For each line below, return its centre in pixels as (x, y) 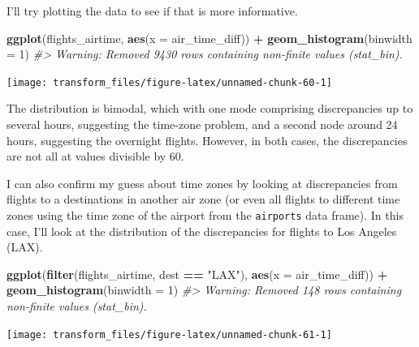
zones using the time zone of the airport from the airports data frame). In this (205, 215)
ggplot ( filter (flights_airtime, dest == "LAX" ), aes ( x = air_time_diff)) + (197, 274)
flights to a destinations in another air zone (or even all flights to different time (203, 199)
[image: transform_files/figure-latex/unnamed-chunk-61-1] (169, 334)
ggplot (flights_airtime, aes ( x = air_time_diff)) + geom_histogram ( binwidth (209, 38)
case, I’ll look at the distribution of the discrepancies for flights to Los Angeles (202, 231)
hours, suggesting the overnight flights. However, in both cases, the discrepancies (207, 140)
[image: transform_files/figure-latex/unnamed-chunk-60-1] (169, 82)
